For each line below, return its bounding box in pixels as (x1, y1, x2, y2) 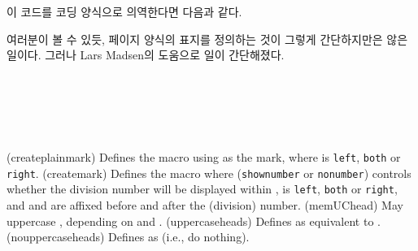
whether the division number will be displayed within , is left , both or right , (7, 180, 398, 197)
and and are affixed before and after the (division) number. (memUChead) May (7, 197, 403, 214)
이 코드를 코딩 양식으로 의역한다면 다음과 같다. (7, 3, 242, 19)
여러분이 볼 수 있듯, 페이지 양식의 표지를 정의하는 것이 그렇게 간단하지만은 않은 (7, 30, 408, 47)
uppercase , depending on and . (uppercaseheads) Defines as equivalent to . (7, 212, 381, 229)
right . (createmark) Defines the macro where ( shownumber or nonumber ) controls (7, 164, 411, 181)
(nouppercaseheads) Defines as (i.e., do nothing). (7, 228, 250, 245)
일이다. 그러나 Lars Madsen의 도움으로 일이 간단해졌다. (7, 46, 285, 63)
